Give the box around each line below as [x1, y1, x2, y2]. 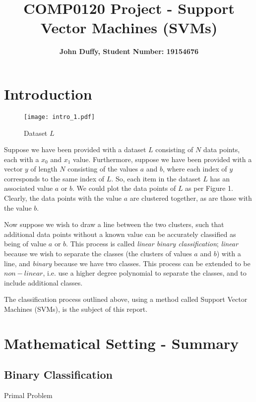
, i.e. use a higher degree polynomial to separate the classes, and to [43, 268, 247, 278]
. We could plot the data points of [72, 183, 176, 193]
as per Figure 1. [185, 183, 233, 193]
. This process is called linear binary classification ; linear [66, 238, 238, 249]
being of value [4, 238, 47, 249]
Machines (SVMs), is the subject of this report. [4, 304, 148, 314]
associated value [4, 183, 53, 193]
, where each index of [163, 164, 227, 174]
